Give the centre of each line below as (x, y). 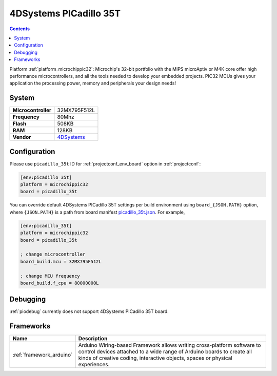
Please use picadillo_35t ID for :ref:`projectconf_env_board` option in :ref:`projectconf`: (105, 163)
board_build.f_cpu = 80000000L (60, 283)
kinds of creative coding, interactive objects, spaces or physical (155, 358)
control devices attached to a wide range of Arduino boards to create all (165, 352)
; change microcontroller (53, 254)
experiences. (94, 365)
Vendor (22, 137)
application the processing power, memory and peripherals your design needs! (93, 83)
